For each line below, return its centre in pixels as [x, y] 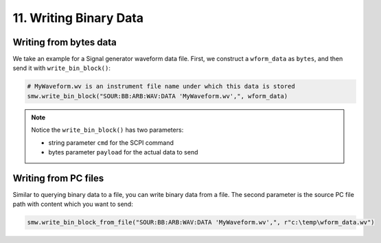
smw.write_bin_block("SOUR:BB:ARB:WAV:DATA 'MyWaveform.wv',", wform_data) [158, 96]
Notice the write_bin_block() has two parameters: [107, 130]
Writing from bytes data [65, 42]
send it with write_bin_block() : [62, 68]
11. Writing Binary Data [78, 18]
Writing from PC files [58, 178]
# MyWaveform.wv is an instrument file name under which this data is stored [161, 86]
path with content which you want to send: [73, 204]
